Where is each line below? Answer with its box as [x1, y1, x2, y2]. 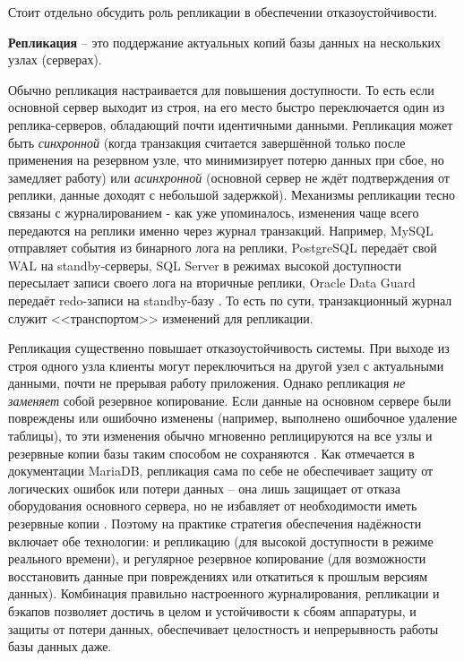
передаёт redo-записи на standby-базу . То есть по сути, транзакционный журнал [8, 290, 452, 309]
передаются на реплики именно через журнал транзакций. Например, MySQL [8, 220, 434, 239]
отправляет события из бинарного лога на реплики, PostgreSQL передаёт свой [8, 238, 437, 257]
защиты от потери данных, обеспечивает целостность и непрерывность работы [8, 619, 439, 638]
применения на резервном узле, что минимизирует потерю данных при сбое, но [8, 150, 444, 169]
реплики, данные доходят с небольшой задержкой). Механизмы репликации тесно [8, 185, 456, 204]
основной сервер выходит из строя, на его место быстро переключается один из [8, 98, 445, 116]
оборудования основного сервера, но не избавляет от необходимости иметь [8, 496, 417, 515]
